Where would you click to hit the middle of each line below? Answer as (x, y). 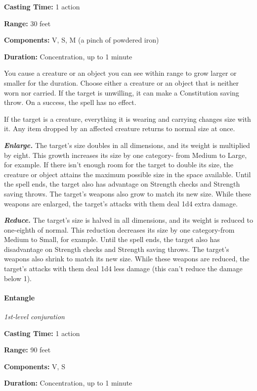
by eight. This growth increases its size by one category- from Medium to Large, (126, 155)
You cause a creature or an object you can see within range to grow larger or (120, 73)
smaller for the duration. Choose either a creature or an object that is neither (121, 82)
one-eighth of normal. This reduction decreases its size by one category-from (119, 229)
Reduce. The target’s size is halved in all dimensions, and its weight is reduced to (128, 220)
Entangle (20, 297)
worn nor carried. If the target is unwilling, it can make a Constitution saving (122, 92)
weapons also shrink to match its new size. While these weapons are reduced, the (127, 259)
